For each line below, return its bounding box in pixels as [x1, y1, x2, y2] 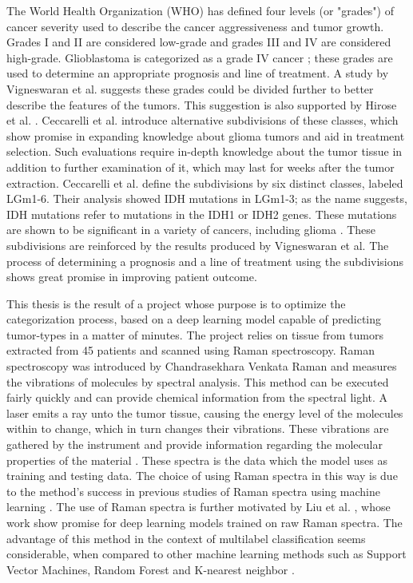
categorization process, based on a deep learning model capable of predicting [6, 311, 381, 327]
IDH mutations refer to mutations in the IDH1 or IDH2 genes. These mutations [6, 205, 397, 222]
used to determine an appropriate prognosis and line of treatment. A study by [6, 65, 389, 81]
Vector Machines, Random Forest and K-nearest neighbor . [6, 561, 295, 577]
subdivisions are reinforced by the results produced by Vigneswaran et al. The [6, 236, 389, 253]
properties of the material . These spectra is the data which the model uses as [6, 451, 388, 468]
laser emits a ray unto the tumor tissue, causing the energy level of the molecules [6, 404, 403, 421]
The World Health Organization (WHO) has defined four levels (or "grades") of [6, 2, 394, 18]
